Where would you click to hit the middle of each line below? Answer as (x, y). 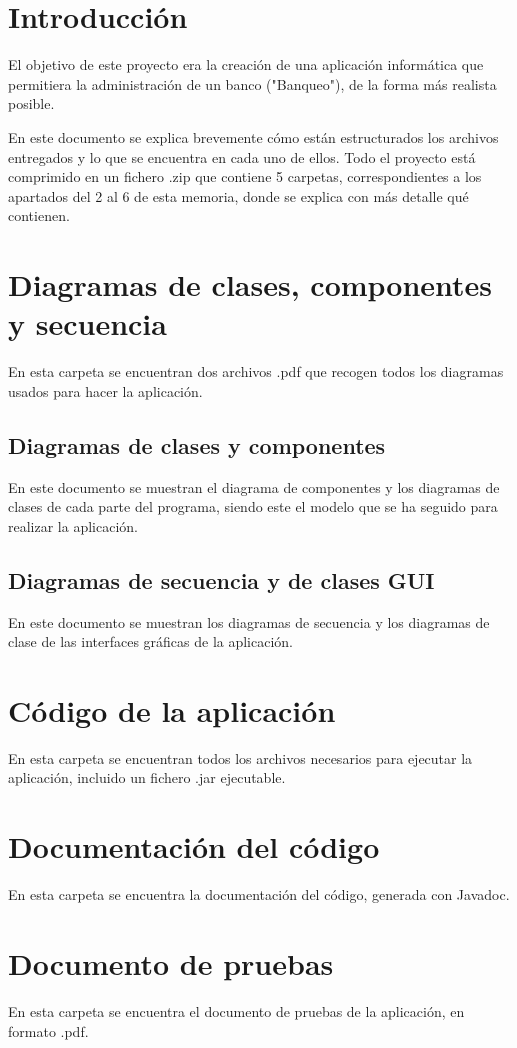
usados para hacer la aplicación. (105, 390)
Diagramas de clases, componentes (250, 284)
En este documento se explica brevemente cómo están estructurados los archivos (253, 136)
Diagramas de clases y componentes (197, 444)
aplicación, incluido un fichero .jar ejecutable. (147, 777)
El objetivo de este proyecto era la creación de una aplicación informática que (246, 64)
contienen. (39, 215)
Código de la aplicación (172, 709)
